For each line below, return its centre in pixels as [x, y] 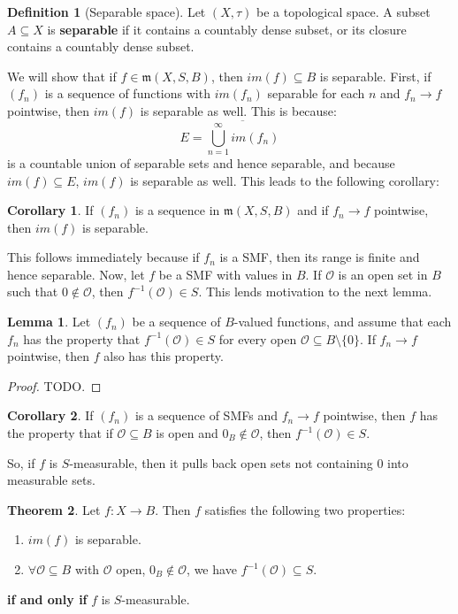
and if [313, 210]
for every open [258, 338]
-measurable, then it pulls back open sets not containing [221, 462]
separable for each [316, 93]
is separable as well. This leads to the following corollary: [285, 180]
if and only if [47, 599]
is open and [187, 433]
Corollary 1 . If [50, 210]
